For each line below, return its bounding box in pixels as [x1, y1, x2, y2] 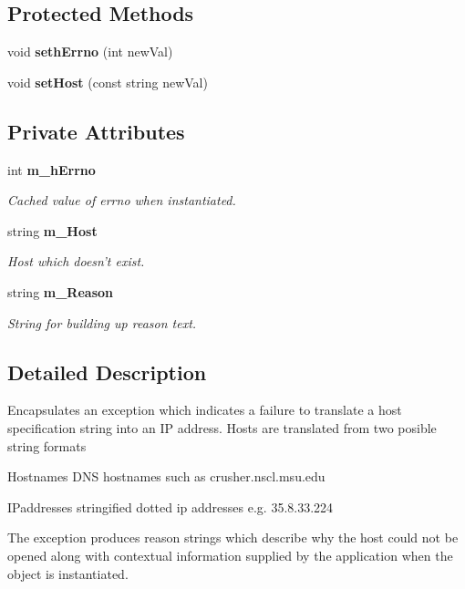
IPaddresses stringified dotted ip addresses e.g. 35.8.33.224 [7, 497, 334, 516]
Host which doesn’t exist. [7, 252, 145, 271]
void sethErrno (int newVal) [7, 42, 173, 61]
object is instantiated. [7, 563, 129, 583]
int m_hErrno [7, 160, 96, 179]
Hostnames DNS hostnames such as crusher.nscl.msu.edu [7, 467, 325, 486]
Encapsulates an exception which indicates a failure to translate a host [7, 400, 402, 419]
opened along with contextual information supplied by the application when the [7, 545, 453, 564]
